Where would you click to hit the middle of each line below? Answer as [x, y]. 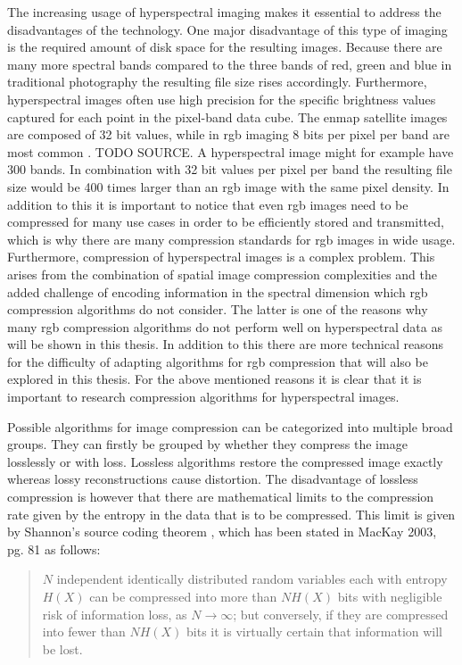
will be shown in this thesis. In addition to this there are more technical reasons [226, 344]
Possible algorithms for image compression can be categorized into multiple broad [230, 426]
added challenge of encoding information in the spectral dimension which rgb [218, 291]
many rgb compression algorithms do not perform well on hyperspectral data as [225, 326]
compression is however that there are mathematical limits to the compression [221, 497]
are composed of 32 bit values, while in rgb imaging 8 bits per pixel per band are [228, 134]
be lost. [62, 648]
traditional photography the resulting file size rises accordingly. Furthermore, [217, 82]
